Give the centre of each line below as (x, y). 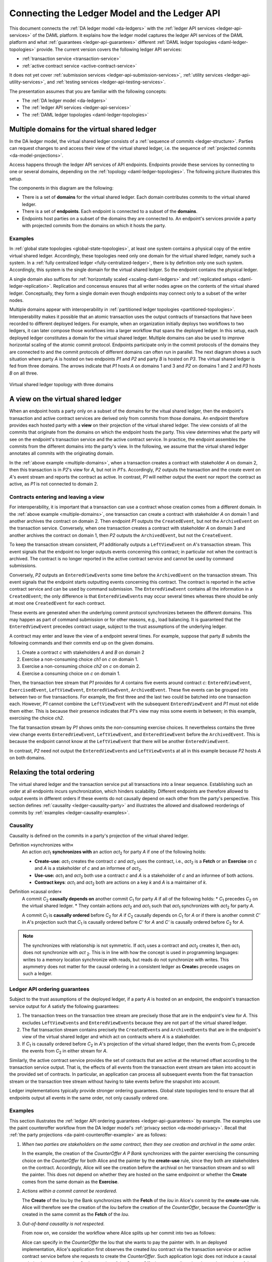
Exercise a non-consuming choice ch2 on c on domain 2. (81, 666)
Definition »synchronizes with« (42, 845)
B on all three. (24, 373)
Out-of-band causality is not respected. (63, 1224)
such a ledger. (38, 974)
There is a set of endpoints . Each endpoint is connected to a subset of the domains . (110, 212)
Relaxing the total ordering (52, 772)
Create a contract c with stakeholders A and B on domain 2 (83, 652)
